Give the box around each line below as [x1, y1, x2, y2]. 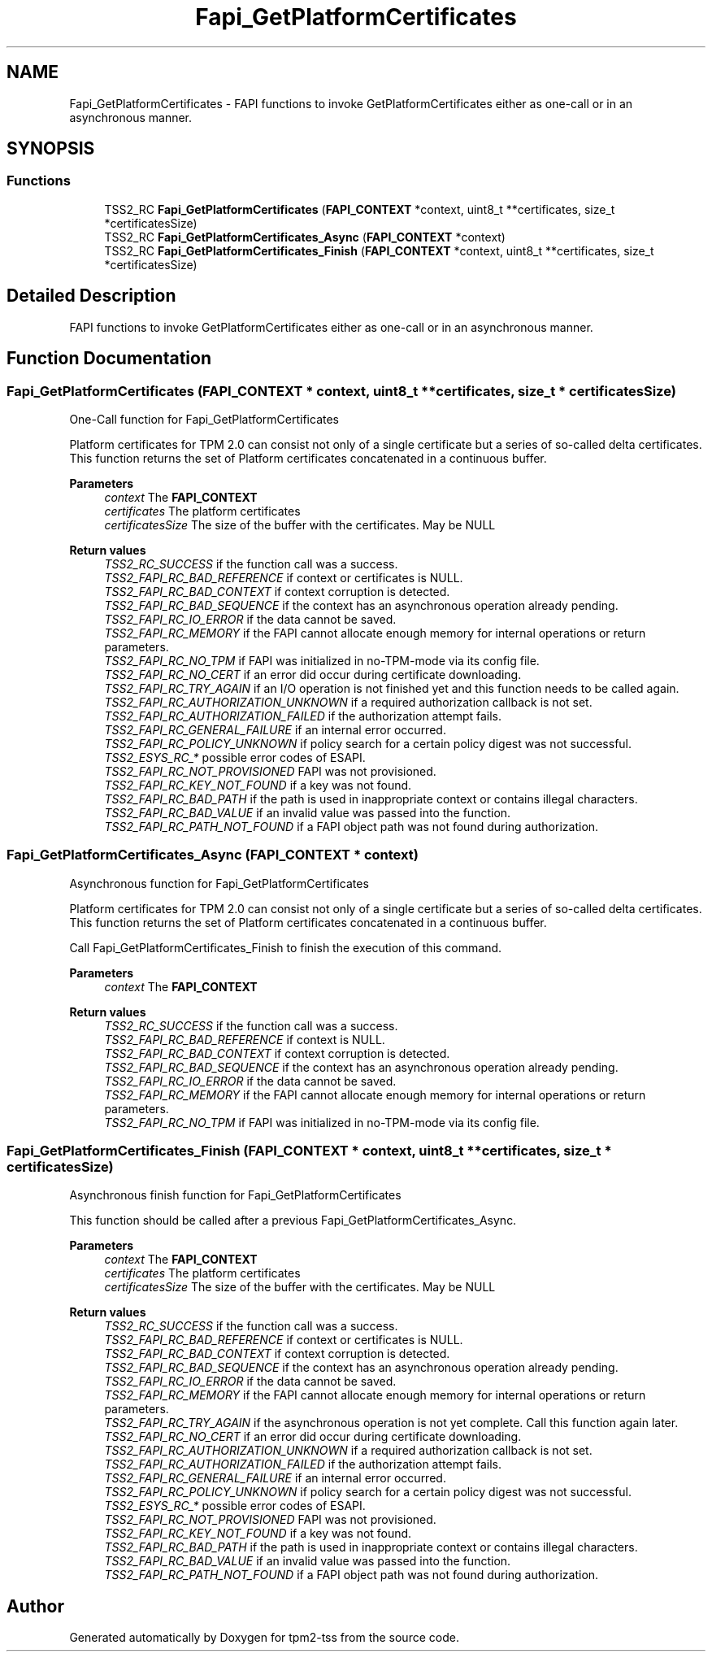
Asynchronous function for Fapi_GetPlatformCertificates [69, 876, 369, 890]
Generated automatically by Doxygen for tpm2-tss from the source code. [69, 1630, 459, 1645]
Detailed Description [7, 285, 176, 307]
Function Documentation [7, 348, 211, 369]
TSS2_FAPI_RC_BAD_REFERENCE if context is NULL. [104, 1032, 385, 1047]
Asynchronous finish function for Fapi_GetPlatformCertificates [69, 1188, 402, 1203]
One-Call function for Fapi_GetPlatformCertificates [69, 411, 339, 426]
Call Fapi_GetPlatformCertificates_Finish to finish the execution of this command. [69, 940, 502, 955]
